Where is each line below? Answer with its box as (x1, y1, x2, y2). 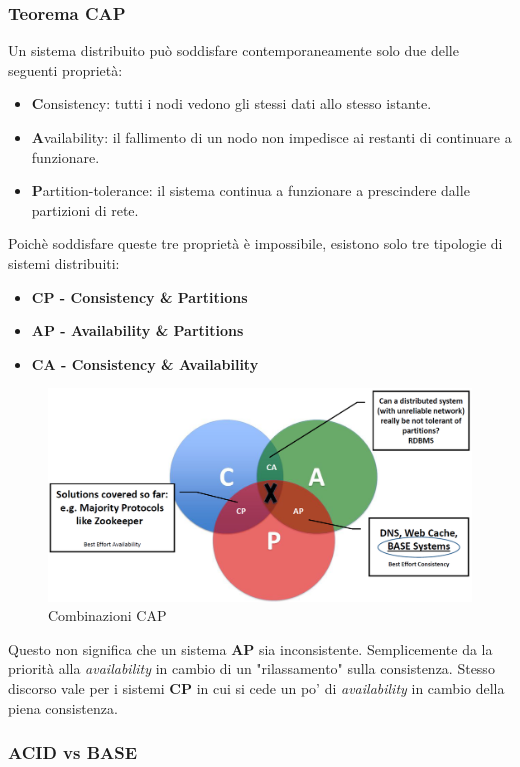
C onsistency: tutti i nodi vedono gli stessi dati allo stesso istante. (31, 93, 432, 114)
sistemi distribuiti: (8, 252, 120, 273)
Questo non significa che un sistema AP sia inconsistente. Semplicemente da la (8, 638, 493, 659)
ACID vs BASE (8, 740, 138, 765)
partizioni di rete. (31, 199, 139, 220)
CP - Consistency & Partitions (31, 286, 248, 307)
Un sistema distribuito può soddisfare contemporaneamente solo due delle (8, 40, 459, 61)
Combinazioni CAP (48, 605, 167, 626)
